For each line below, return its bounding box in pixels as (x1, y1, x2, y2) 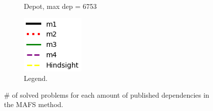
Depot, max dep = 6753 (24, 1, 97, 11)
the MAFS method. (4, 99, 64, 110)
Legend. (24, 73, 48, 83)
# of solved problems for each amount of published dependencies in (4, 89, 210, 100)
